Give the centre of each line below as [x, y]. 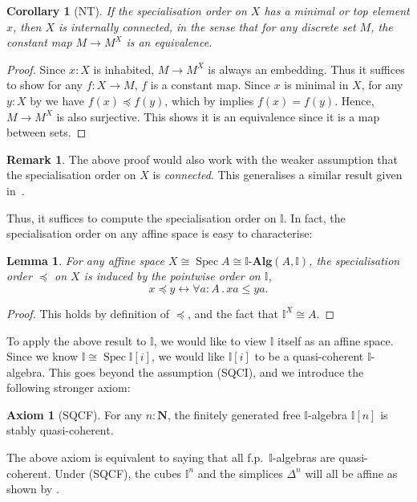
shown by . [33, 489]
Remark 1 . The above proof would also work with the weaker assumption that [202, 159]
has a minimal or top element [337, 10]
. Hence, [354, 100]
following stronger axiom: [69, 388]
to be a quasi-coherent [309, 356]
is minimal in [316, 85]
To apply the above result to [77, 340]
